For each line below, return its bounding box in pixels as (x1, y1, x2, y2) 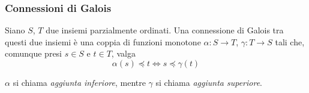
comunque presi (5, 47, 62, 60)
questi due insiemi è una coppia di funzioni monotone (5, 35, 201, 48)
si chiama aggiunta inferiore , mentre (13, 76, 146, 88)
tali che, (275, 35, 305, 48)
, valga (111, 47, 136, 60)
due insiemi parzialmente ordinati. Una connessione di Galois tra (46, 24, 284, 36)
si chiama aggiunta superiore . (155, 76, 262, 88)
